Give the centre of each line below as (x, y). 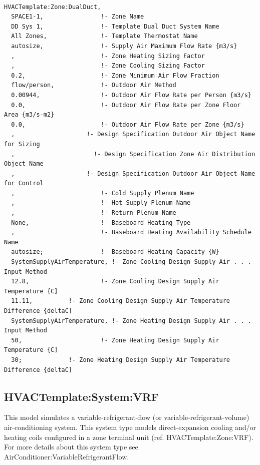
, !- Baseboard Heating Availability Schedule (131, 232)
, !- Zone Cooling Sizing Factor (108, 66)
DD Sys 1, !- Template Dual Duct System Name (115, 26)
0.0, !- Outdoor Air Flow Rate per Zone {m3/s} (128, 124)
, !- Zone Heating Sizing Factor (108, 56)
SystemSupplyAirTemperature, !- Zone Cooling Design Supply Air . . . (131, 262)
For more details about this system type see (71, 447)
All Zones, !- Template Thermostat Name (104, 36)
